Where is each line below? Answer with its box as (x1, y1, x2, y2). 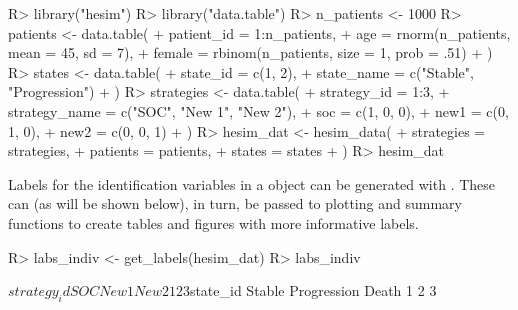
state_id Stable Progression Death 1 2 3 (189, 280, 437, 301)
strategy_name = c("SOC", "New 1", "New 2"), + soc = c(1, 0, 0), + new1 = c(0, (8, 100, 509, 121)
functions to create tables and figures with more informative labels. (8, 212, 419, 233)
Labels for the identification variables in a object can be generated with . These (8, 173, 496, 194)
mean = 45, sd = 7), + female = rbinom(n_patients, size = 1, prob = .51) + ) (8, 42, 493, 63)
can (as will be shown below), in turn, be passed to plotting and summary (8, 193, 462, 214)
